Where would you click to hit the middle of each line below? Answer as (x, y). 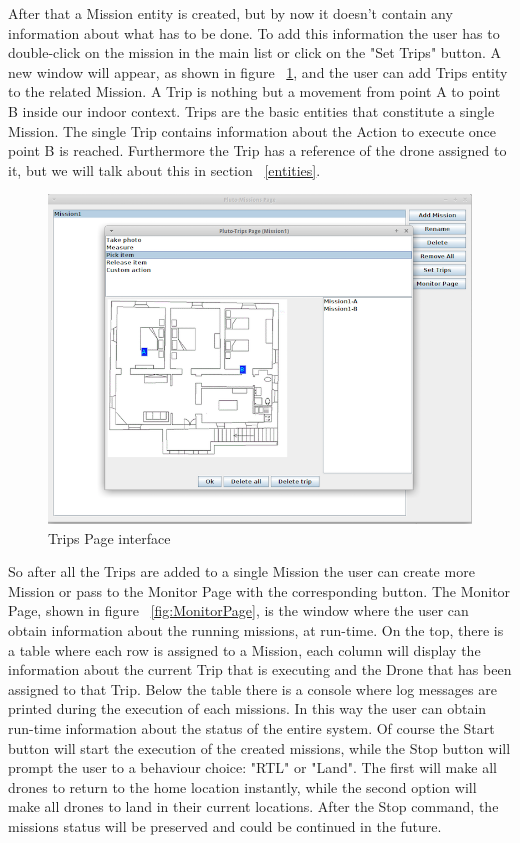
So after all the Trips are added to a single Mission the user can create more (241, 571)
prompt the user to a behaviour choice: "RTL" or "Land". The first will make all (252, 767)
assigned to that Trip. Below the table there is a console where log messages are (252, 688)
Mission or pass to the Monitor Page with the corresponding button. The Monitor (259, 590)
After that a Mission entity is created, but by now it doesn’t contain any (230, 13)
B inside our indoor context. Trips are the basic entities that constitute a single (251, 110)
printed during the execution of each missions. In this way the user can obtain (247, 708)
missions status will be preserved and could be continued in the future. (225, 826)
